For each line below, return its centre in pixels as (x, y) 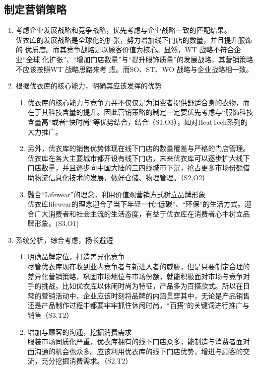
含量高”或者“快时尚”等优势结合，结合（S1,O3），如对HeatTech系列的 (137, 121)
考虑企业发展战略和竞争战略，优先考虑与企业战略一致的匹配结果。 (123, 30)
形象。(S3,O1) (57, 223)
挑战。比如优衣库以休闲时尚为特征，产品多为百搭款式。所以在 (142, 286)
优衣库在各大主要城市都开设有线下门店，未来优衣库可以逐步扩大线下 (139, 158)
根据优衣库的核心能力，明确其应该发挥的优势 (89, 86)
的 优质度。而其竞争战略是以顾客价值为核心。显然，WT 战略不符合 (125, 49)
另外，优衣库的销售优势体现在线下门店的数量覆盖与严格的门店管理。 (139, 148)
